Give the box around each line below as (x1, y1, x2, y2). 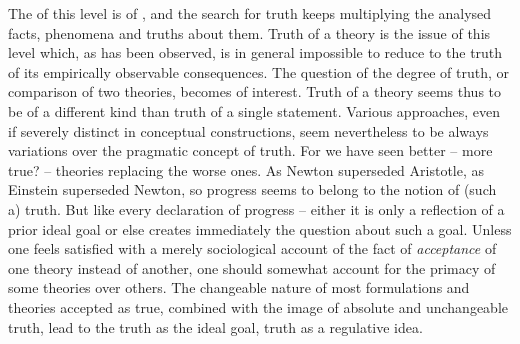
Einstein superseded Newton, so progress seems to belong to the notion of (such (8, 179, 497, 200)
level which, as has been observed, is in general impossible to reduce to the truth (8, 42, 503, 63)
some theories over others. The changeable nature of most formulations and (8, 277, 470, 298)
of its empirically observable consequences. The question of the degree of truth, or (8, 61, 510, 82)
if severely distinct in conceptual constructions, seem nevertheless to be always (8, 120, 489, 141)
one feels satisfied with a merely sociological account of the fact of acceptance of (8, 238, 497, 259)
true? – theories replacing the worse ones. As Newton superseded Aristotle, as (8, 159, 485, 180)
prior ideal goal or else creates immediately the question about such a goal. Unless (8, 218, 512, 239)
